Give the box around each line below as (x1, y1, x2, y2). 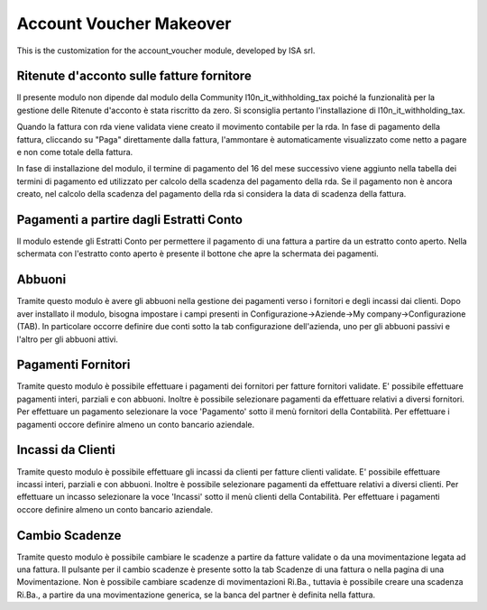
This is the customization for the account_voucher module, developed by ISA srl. (16, 45, 316, 56)
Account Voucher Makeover (16, 14, 232, 33)
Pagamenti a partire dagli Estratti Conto (16, 212, 243, 227)
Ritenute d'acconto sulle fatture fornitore (16, 69, 252, 84)
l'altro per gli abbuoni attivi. (16, 334, 119, 345)
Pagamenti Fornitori (16, 357, 131, 373)
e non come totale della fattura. (16, 147, 133, 158)
